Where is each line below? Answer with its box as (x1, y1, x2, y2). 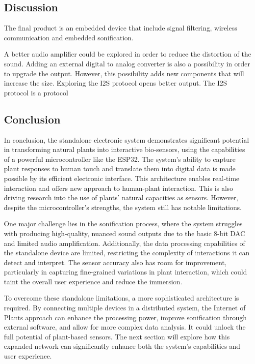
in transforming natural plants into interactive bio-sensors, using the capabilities (4, 144, 245, 154)
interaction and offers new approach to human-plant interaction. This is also (4, 182, 233, 193)
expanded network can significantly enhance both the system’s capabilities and (4, 341, 240, 351)
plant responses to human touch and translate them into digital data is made (4, 163, 236, 174)
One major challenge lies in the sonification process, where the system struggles (4, 218, 243, 229)
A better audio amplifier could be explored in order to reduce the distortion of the (4, 49, 251, 59)
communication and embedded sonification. (4, 32, 134, 42)
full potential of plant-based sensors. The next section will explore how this (4, 331, 230, 341)
